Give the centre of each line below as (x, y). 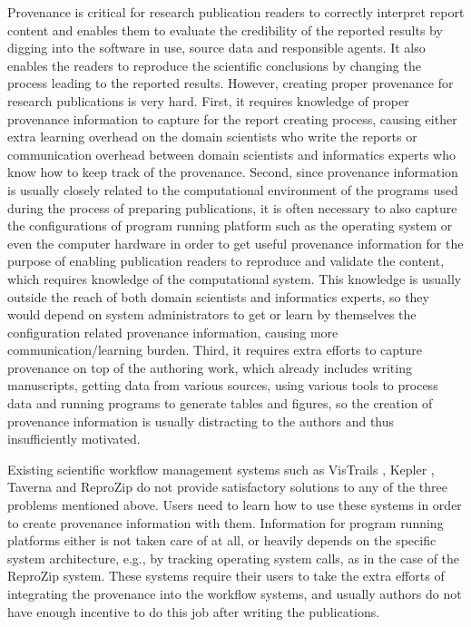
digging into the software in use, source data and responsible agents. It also (216, 48)
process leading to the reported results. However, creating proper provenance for (231, 83)
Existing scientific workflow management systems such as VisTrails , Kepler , (221, 469)
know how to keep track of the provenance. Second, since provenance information (233, 172)
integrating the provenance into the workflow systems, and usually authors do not (235, 593)
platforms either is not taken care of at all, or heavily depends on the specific (222, 540)
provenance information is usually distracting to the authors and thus (201, 421)
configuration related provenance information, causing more (173, 332)
